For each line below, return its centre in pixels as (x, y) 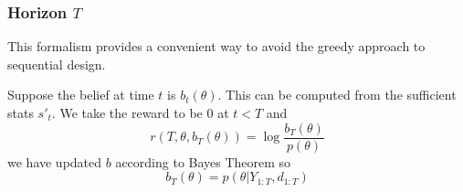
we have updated (55, 161)
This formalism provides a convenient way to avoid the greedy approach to (216, 46)
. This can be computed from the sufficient (337, 95)
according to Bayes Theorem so (203, 161)
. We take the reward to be (127, 112)
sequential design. (57, 64)
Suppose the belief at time (81, 95)
